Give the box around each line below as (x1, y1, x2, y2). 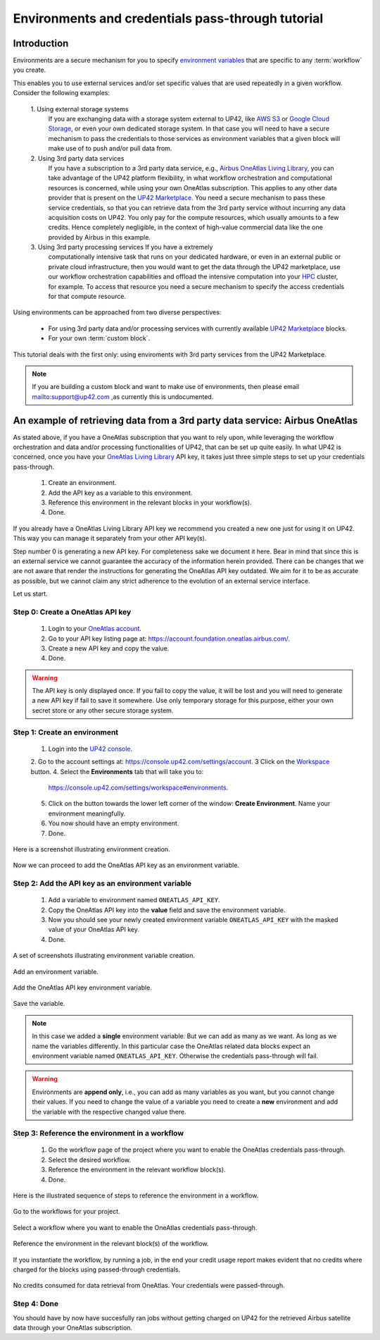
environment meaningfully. (48, 809, 126, 818)
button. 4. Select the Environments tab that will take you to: (30, 767, 204, 775)
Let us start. (13, 589, 49, 598)
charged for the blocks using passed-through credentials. (13, 1265, 181, 1274)
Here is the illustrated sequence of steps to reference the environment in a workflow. (13, 1191, 259, 1200)
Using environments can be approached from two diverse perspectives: (13, 308, 222, 316)
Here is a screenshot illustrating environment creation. (13, 844, 170, 853)
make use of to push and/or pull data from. (48, 145, 172, 153)
